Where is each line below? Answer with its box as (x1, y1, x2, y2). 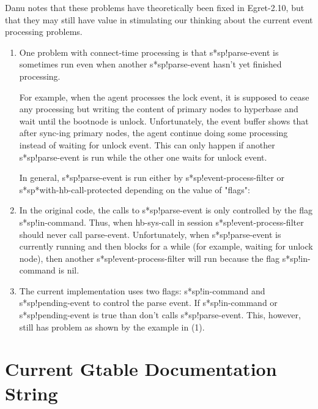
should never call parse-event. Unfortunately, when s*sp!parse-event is (19, 227, 281, 240)
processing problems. (5, 25, 83, 38)
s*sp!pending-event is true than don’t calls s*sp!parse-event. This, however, (19, 308, 301, 321)
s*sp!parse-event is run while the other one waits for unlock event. (19, 150, 267, 163)
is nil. (58, 264, 79, 277)
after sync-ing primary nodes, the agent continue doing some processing (19, 126, 288, 139)
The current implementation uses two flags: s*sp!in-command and (19, 284, 265, 297)
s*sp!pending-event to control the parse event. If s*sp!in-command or (19, 296, 278, 309)
